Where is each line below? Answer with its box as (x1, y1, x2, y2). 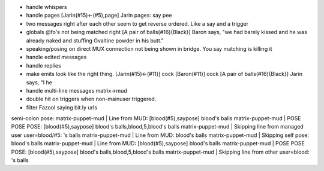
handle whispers (26, 4, 67, 10)
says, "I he (26, 78, 52, 86)
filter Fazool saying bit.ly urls (26, 103, 97, 111)
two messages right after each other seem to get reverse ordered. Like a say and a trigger (26, 20, 249, 27)
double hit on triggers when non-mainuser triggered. (26, 96, 157, 103)
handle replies (26, 62, 61, 69)
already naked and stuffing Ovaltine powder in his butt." (26, 36, 164, 44)
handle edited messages (26, 54, 87, 61)
